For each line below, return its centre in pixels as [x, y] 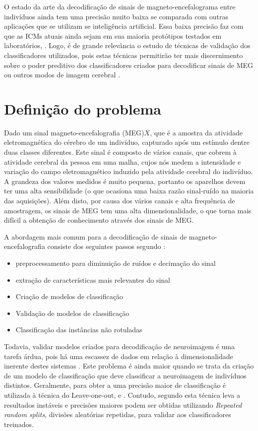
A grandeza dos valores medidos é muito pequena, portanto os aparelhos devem [125, 181]
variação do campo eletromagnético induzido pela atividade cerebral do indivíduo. [129, 171]
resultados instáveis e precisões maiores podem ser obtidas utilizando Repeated [123, 404]
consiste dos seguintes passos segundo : [106, 246]
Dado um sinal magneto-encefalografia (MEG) [74, 132]
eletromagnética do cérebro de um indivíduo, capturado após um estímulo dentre [127, 142]
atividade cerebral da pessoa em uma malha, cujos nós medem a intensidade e [123, 161]
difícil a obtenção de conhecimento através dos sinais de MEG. [99, 220]
